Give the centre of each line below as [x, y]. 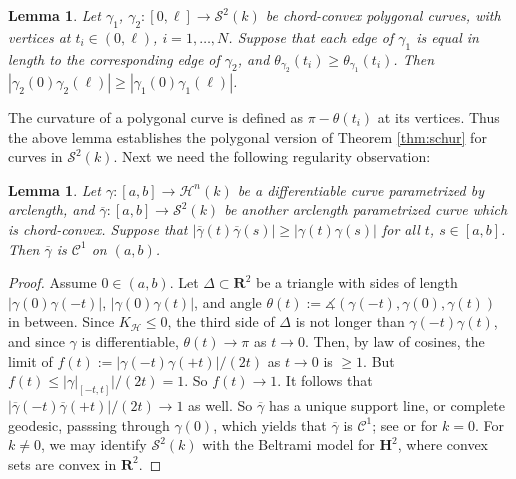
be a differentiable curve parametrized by [360, 189]
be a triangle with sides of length [357, 282]
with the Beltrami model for [288, 444]
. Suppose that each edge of [311, 36]
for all [400, 228]
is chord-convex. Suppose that [98, 228]
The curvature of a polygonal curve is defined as [156, 117]
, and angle [228, 301]
